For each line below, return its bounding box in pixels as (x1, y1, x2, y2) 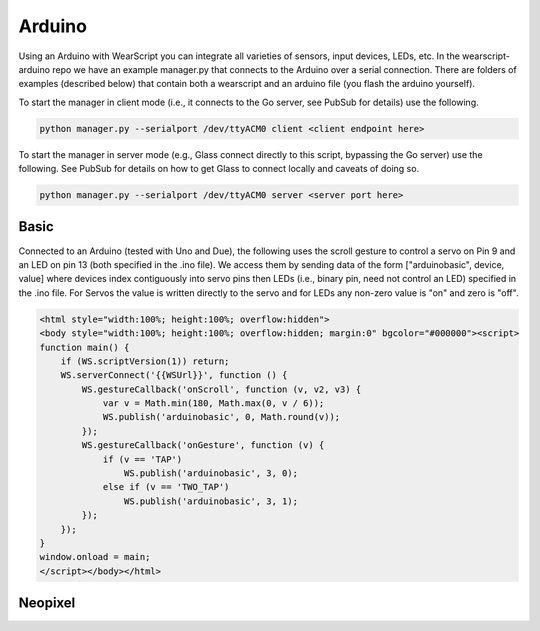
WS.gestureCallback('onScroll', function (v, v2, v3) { (81, 383, 362, 395)
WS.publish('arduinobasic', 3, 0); (123, 468, 299, 479)
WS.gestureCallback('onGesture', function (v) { (81, 440, 325, 451)
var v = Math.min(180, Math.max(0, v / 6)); (102, 398, 325, 409)
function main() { (39, 341, 130, 353)
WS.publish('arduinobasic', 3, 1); (123, 495, 299, 507)
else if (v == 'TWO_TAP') (102, 481, 230, 493)
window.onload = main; (39, 551, 151, 563)
